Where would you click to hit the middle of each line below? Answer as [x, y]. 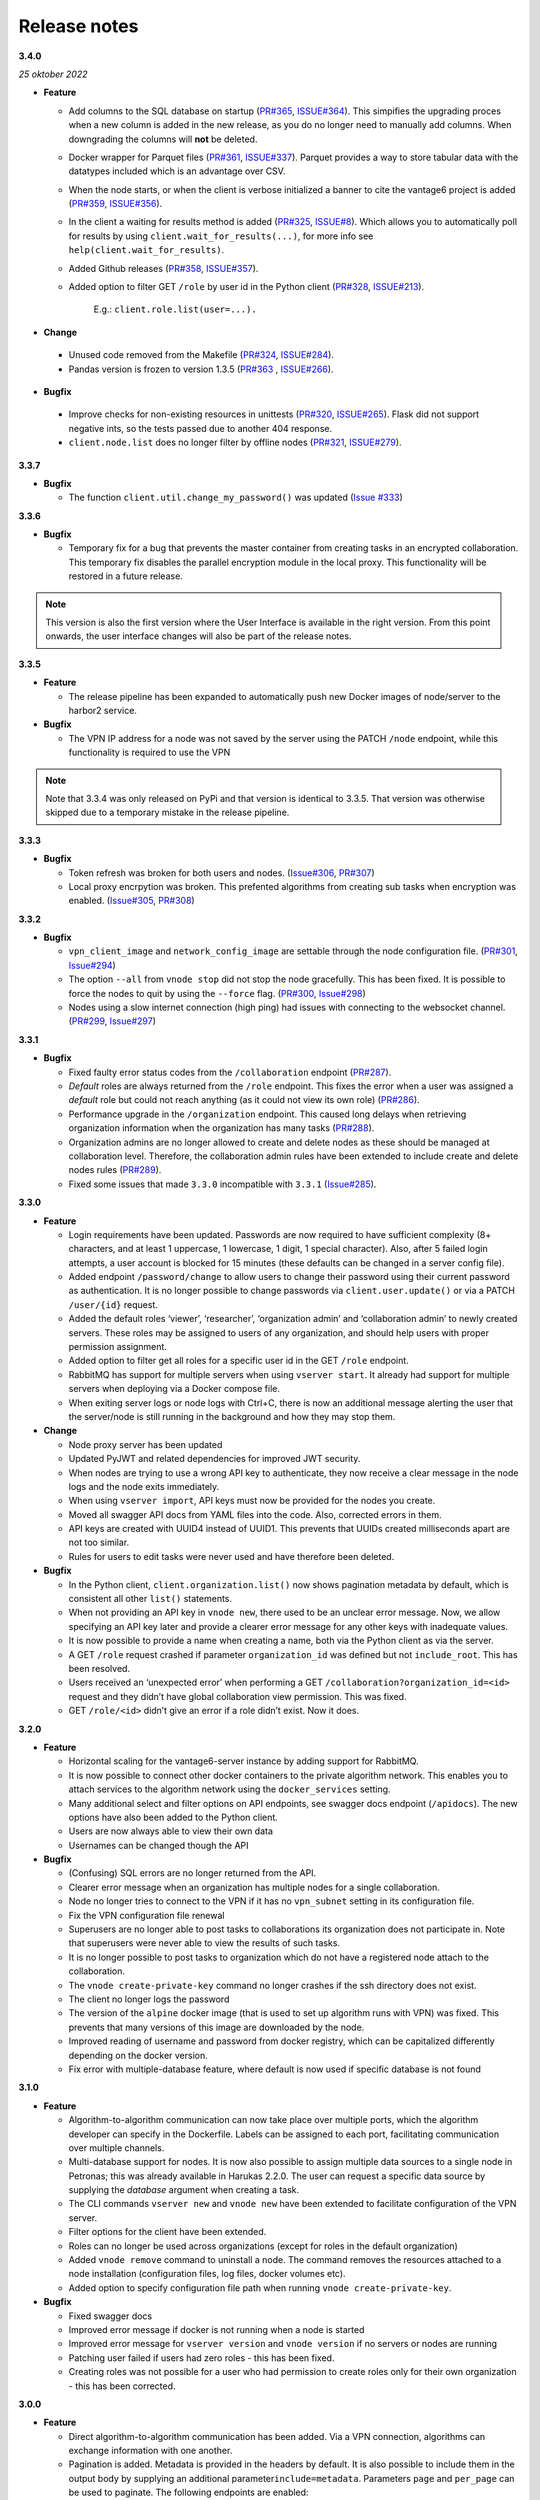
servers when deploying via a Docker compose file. [174, 1389]
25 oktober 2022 [53, 74]
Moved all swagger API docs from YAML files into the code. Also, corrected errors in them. [255, 1514]
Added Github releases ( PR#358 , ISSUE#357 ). [163, 268]
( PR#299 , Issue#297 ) [112, 1021]
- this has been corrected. [122, 2386]
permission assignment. [117, 1347]
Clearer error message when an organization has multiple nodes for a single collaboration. [254, 1887]
